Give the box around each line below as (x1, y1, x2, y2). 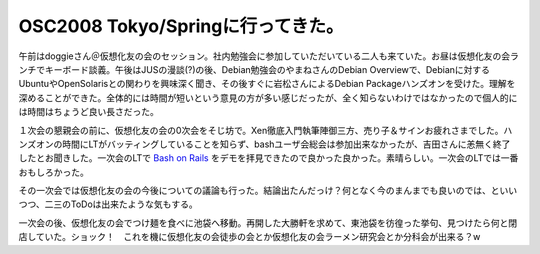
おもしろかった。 (18, 166, 89, 178)
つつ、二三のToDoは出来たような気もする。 (18, 198, 199, 210)
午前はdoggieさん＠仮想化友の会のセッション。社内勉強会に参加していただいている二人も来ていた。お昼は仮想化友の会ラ (18, 50, 520, 62)
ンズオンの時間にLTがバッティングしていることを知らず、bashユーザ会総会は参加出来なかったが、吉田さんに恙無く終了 (18, 138, 511, 150)
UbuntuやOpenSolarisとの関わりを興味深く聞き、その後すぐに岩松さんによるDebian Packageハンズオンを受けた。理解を (18, 78, 516, 90)
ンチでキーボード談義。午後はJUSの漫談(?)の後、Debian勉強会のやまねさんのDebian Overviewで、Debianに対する (18, 63, 490, 75)
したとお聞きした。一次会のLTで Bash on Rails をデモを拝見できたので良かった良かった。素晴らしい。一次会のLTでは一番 (18, 152, 519, 164)
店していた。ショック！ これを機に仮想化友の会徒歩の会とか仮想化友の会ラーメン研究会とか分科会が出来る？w (18, 231, 481, 243)
